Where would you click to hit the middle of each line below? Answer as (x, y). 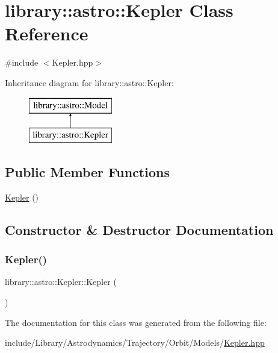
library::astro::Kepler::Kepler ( (61, 282)
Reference (47, 33)
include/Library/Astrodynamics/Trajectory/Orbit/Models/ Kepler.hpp (135, 342)
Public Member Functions (87, 172)
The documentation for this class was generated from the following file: (136, 322)
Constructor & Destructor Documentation (139, 229)
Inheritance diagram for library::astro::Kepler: (89, 82)
